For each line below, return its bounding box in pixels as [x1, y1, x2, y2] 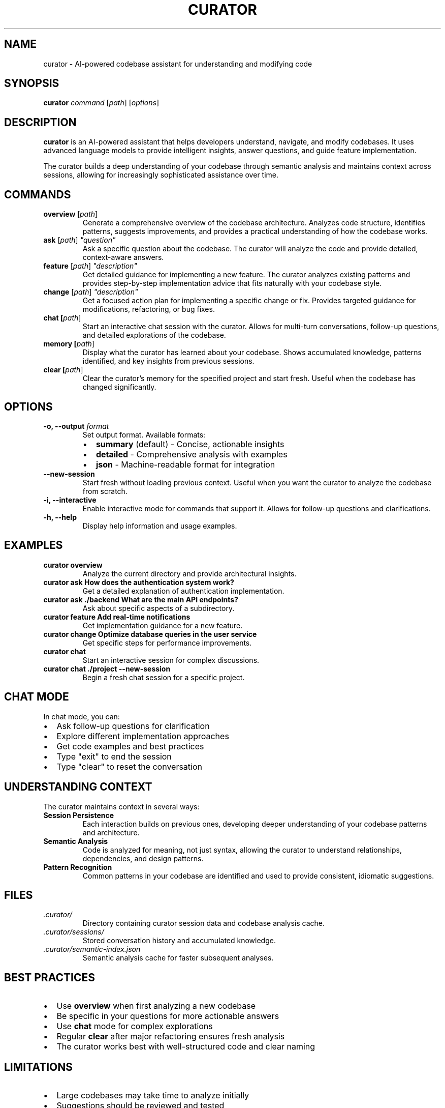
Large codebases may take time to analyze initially [56, 1090, 249, 1101]
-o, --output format [43, 421, 109, 430]
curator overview [43, 560, 103, 569]
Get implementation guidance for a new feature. [82, 621, 243, 630]
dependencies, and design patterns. [82, 854, 204, 863]
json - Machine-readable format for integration [96, 459, 275, 470]
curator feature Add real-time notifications [43, 612, 190, 621]
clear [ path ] [43, 365, 83, 374]
